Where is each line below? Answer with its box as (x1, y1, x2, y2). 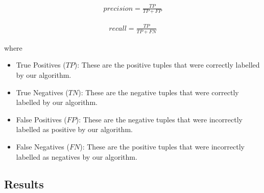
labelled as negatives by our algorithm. (16, 151, 137, 162)
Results (4, 176, 44, 192)
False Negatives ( (16, 141, 69, 152)
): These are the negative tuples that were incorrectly (76, 114, 243, 124)
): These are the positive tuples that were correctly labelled (74, 59, 260, 70)
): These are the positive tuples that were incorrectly (80, 141, 245, 152)
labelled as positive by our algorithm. (16, 124, 133, 135)
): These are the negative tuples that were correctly (78, 87, 239, 97)
